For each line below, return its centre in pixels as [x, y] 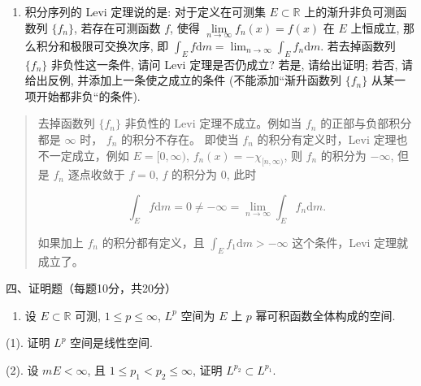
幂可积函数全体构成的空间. [326, 315]
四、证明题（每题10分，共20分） [91, 288]
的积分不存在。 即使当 [180, 139]
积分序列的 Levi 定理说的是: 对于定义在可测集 [145, 11]
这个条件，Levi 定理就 [350, 242]
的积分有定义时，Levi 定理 [327, 139]
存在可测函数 [126, 27]
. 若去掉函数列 [358, 45]
